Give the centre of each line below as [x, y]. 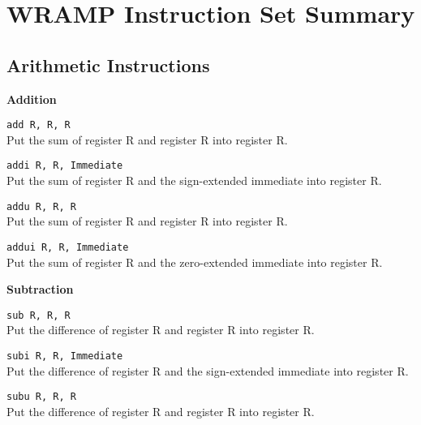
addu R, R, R [41, 206]
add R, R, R [39, 125]
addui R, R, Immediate [68, 247]
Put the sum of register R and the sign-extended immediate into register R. [194, 180]
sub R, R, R [39, 315]
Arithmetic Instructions [108, 64]
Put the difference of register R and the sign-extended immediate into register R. [208, 370]
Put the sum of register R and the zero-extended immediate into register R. [195, 262]
